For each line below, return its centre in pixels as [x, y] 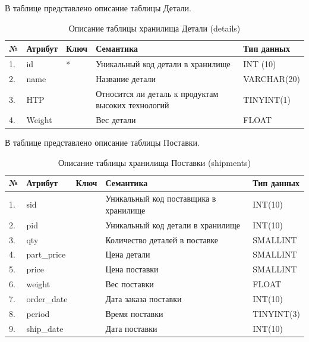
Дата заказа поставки [144, 298]
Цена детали [128, 254]
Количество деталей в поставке [162, 239]
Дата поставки [131, 328]
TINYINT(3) [276, 313]
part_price [46, 254]
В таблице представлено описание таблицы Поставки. [102, 142]
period [38, 313]
